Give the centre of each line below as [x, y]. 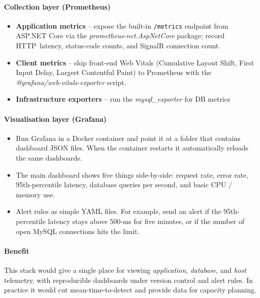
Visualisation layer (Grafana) [55, 119]
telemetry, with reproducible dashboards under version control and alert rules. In [128, 280]
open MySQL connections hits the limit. [78, 231]
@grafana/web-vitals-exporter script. [71, 82]
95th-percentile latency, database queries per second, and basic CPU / [124, 184]
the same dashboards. [49, 158]
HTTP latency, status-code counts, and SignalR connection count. [118, 46]
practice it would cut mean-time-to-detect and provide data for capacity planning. [130, 290]
